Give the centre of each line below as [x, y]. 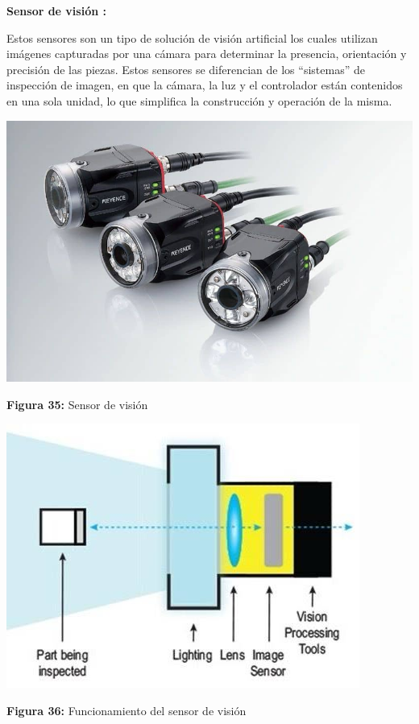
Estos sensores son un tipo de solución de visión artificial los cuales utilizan [192, 37]
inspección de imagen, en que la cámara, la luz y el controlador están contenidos [205, 85]
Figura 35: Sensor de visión [77, 404]
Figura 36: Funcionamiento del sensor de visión [127, 710]
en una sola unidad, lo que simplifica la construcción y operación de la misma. [199, 100]
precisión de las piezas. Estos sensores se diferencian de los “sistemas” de [186, 69]
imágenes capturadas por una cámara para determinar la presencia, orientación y [207, 54]
